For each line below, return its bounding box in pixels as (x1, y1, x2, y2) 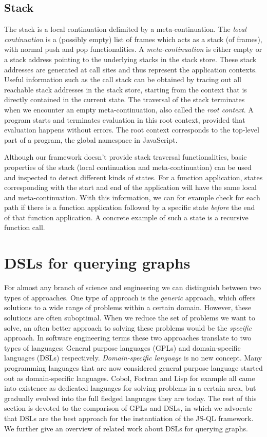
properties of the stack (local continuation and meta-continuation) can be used (4, 161, 252, 172)
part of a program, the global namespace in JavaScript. (4, 134, 178, 145)
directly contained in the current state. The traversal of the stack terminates (4, 94, 245, 105)
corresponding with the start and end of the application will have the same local (4, 182, 257, 193)
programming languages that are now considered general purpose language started (4, 362, 263, 373)
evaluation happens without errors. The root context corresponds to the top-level (4, 124, 259, 135)
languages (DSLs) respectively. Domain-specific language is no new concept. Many (4, 352, 262, 363)
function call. (4, 222, 45, 233)
